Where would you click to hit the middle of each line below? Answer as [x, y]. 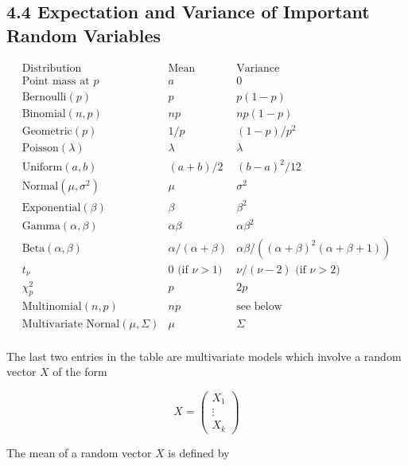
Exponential [51, 208]
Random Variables [84, 35]
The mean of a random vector [79, 452]
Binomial [44, 114]
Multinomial [52, 307]
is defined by [199, 452]
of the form [80, 372]
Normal [40, 187]
